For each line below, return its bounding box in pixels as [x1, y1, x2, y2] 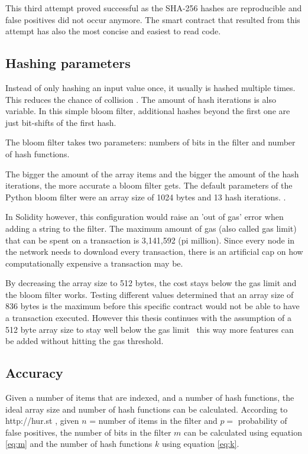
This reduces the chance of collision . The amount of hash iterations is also [5, 93, 276, 105]
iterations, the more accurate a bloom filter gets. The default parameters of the [5, 179, 293, 192]
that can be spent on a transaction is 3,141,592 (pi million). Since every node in [5, 234, 295, 246]
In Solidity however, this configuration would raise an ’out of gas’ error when [5, 210, 284, 223]
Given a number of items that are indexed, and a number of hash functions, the [5, 391, 294, 404]
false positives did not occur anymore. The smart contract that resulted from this [5, 13, 300, 25]
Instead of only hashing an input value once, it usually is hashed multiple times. [5, 81, 296, 93]
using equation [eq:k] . [161, 437, 239, 450]
